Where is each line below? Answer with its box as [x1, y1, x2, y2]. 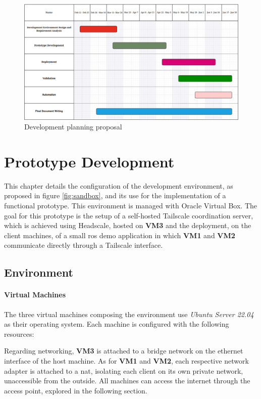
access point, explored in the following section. [4, 385, 147, 395]
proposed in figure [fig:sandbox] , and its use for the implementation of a [4, 190, 226, 201]
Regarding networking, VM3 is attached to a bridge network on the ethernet [4, 345, 243, 356]
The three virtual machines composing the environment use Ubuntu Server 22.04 [4, 308, 254, 319]
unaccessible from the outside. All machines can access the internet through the [4, 375, 250, 386]
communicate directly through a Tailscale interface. [4, 240, 163, 250]
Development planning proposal [24, 121, 122, 132]
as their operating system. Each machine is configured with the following [4, 319, 229, 329]
